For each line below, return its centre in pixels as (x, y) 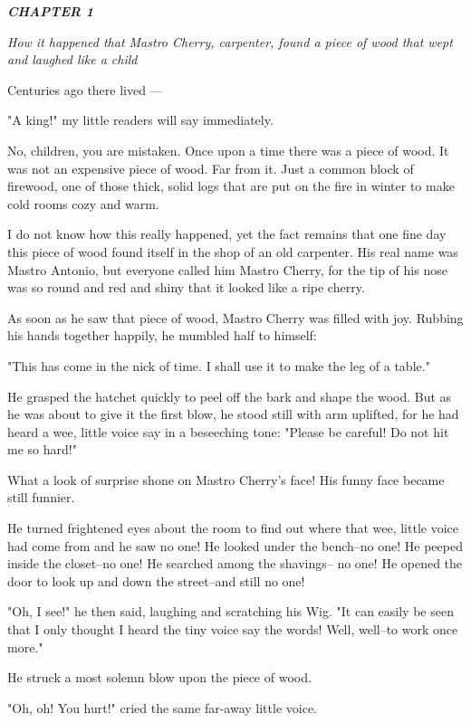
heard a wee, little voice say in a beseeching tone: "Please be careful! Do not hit (228, 431)
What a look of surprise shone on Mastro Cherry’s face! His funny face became (226, 479)
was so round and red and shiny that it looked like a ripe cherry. (186, 287)
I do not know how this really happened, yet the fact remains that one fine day (227, 234)
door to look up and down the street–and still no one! (156, 580)
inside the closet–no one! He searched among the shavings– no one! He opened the (235, 563)
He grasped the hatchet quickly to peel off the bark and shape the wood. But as (230, 396)
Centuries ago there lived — (85, 89)
